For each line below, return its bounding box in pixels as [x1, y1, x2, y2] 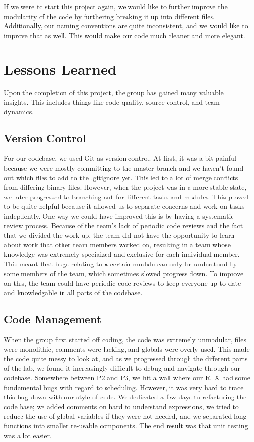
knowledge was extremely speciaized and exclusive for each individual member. [4, 249, 240, 259]
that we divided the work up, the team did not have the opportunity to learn [4, 230, 235, 240]
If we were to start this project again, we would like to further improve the [4, 1, 228, 11]
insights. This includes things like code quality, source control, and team [4, 97, 220, 107]
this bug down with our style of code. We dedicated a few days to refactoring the [4, 392, 247, 402]
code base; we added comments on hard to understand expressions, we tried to [4, 401, 239, 411]
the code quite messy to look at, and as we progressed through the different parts [4, 353, 248, 363]
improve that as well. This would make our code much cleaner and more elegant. [4, 30, 245, 40]
